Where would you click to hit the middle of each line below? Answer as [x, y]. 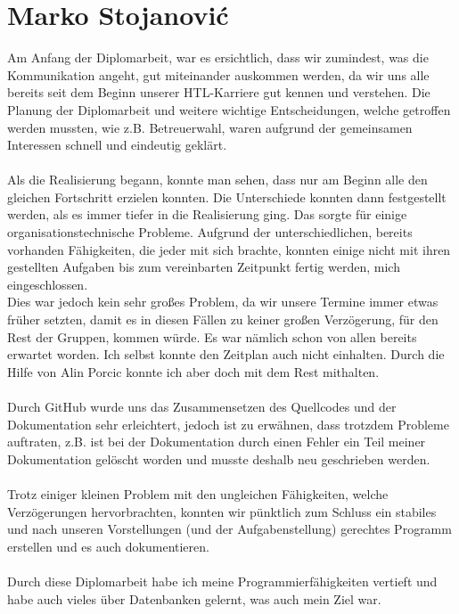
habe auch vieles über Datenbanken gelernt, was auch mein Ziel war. [194, 598]
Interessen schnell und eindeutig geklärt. [117, 145]
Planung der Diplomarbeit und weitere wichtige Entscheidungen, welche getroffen [229, 109]
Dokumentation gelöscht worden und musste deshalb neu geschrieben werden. [219, 458]
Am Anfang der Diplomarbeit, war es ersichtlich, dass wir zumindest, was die [218, 57]
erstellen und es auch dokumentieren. [108, 546]
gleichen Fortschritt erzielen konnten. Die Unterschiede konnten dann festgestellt [227, 196]
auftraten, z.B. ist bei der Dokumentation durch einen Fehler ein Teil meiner [217, 442]
